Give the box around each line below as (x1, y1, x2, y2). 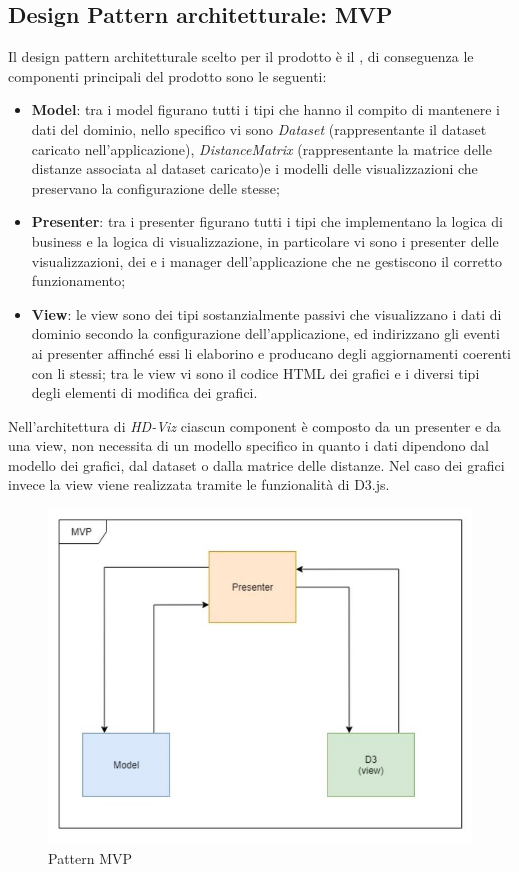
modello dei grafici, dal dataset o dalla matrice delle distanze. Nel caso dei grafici (8, 454, 505, 475)
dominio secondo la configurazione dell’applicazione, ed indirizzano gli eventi (31, 323, 500, 344)
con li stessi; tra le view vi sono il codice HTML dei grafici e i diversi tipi (31, 362, 480, 383)
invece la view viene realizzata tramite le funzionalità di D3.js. (8, 474, 390, 495)
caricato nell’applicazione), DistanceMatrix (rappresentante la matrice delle (31, 138, 492, 159)
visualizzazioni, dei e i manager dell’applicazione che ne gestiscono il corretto (31, 250, 502, 271)
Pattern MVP (48, 848, 133, 869)
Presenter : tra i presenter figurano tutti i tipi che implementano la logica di (31, 211, 503, 232)
